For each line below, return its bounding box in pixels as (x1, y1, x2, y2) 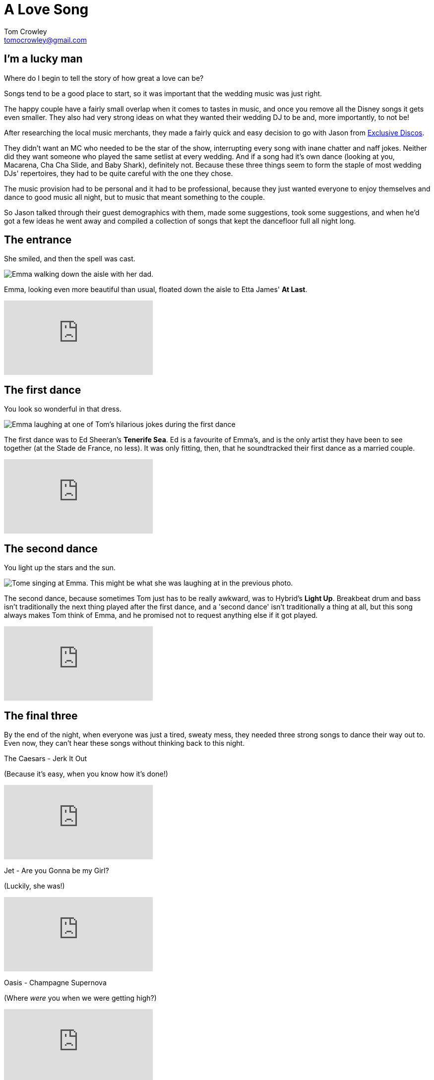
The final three (4, 709, 78, 722)
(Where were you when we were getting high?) (4, 993, 157, 1002)
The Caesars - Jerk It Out (4, 754, 87, 763)
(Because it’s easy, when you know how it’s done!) (4, 769, 168, 778)
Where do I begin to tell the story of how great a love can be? (4, 73, 204, 82)
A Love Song (4, 1, 89, 18)
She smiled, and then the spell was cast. (4, 254, 135, 263)
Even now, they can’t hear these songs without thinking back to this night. (4, 738, 245, 747)
